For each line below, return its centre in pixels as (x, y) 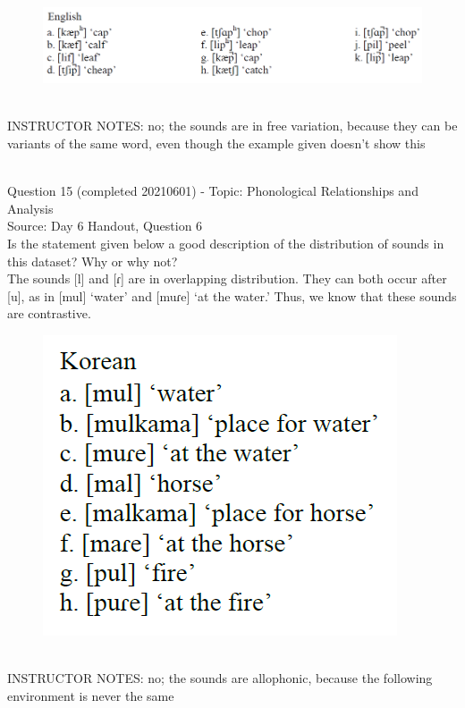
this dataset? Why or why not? (93, 261)
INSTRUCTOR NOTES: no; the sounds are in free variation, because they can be (232, 126)
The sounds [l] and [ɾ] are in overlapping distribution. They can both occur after (227, 278)
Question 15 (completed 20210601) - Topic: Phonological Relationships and (213, 191)
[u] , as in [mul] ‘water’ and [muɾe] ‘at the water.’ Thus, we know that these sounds (232, 295)
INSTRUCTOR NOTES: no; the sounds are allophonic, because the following (220, 678)
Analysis (30, 208)
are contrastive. (49, 313)
